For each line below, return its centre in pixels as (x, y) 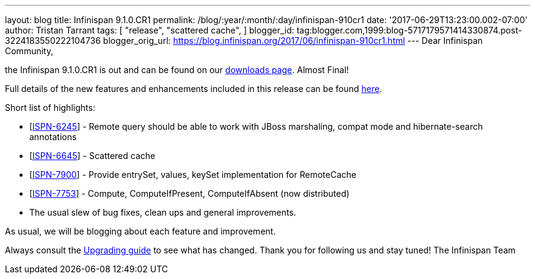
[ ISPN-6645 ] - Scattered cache (93, 156)
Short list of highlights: (50, 108)
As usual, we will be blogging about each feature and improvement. (140, 231)
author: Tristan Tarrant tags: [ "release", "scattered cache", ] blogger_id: (150, 30)
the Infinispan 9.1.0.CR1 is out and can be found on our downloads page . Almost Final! (177, 70)
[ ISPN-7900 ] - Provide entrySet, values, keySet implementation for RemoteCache (193, 175)
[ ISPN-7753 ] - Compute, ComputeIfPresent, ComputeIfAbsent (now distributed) (190, 193)
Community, (29, 51)
